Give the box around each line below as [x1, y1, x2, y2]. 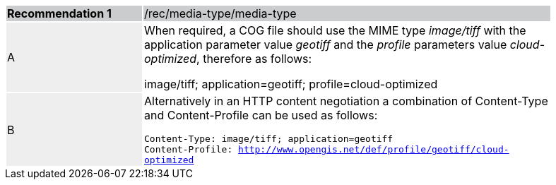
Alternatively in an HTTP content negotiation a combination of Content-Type [144, 94, 548, 108]
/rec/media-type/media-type [144, 6, 297, 20]
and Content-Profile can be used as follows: [144, 108, 378, 122]
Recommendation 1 [7, 6, 112, 20]
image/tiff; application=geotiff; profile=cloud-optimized [144, 77, 438, 91]
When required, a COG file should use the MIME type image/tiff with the [144, 23, 526, 37]
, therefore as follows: [196, 52, 312, 66]
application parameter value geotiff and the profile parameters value [144, 37, 507, 52]
